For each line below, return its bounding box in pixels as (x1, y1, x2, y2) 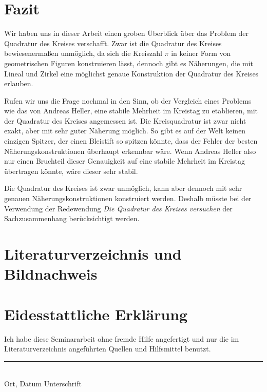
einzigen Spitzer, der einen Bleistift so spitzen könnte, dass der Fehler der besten (4, 135, 258, 146)
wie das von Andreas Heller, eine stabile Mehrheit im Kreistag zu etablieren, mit (4, 105, 258, 116)
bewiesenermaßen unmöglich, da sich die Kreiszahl (4, 48, 162, 58)
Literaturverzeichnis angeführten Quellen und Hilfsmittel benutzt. (4, 343, 211, 354)
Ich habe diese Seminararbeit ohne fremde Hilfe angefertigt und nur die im (4, 333, 239, 344)
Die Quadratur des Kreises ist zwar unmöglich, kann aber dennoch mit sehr (4, 183, 242, 193)
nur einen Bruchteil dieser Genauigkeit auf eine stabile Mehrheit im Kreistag (4, 155, 245, 166)
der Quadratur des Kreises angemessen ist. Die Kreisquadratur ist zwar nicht (4, 115, 246, 126)
